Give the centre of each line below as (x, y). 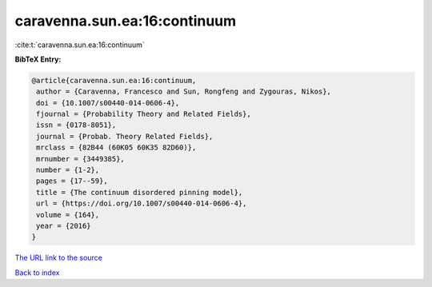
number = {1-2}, (68, 170)
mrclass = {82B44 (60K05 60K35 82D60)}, (116, 147)
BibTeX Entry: (38, 59)
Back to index (37, 273)
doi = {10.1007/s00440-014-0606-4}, (108, 103)
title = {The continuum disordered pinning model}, (140, 192)
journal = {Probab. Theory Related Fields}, (125, 136)
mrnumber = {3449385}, (81, 159)
